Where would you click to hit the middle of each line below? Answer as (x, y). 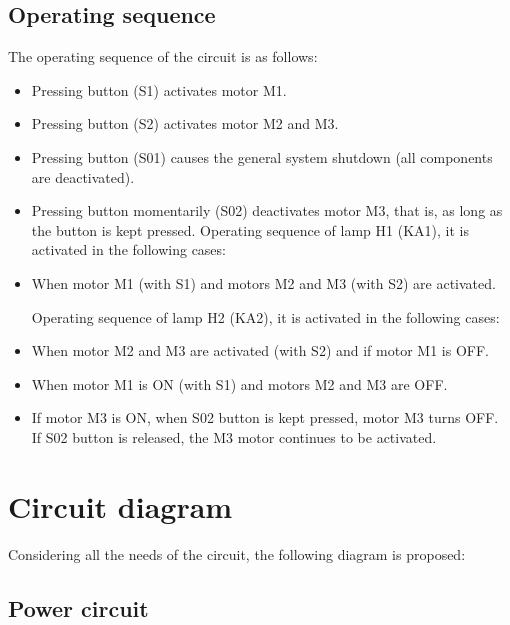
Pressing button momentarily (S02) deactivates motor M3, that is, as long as (267, 210)
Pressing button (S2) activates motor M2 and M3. (185, 123)
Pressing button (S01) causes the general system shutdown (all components (262, 156)
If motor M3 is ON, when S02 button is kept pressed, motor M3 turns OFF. (265, 417)
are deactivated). (83, 176)
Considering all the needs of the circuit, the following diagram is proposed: (237, 553)
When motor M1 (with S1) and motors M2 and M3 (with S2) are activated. (263, 282)
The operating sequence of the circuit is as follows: (163, 56)
